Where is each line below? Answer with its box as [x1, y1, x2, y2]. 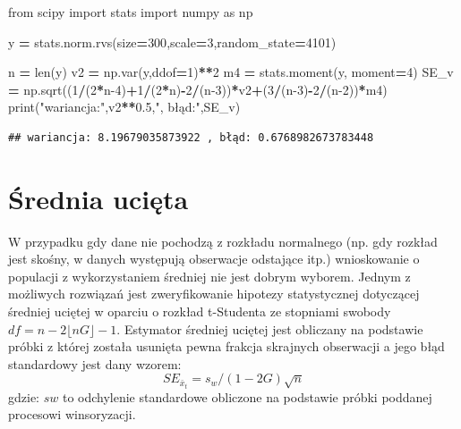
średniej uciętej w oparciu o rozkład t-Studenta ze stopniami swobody [8, 302, 391, 321]
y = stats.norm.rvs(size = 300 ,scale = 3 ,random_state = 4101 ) [8, 32, 337, 51]
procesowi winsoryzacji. [8, 405, 136, 424]
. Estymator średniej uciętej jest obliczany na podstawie [116, 319, 423, 338]
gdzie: [8, 387, 39, 406]
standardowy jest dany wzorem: [8, 354, 182, 373]
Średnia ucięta [8, 180, 189, 216]
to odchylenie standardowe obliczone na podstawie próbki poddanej [62, 387, 432, 406]
